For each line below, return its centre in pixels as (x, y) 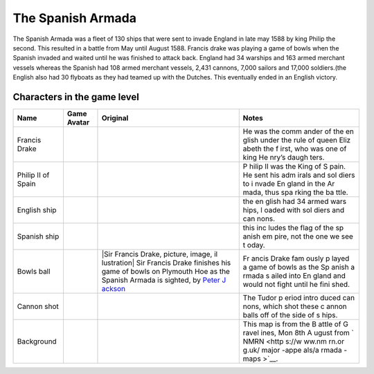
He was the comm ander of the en (299, 131)
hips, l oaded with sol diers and (294, 210)
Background (37, 342)
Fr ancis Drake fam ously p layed (296, 259)
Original (115, 118)
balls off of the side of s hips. (290, 315)
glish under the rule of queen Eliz (297, 140)
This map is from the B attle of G (296, 324)
